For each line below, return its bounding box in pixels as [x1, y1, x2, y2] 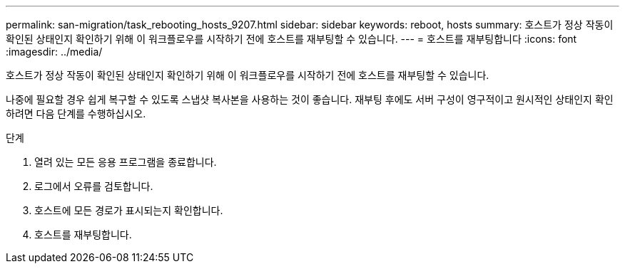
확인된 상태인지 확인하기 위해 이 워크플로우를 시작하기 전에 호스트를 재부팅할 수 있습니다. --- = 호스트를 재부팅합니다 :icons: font [6, 33, 577, 45]
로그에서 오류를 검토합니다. [34, 180, 153, 192]
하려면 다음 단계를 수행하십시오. [6, 107, 146, 120]
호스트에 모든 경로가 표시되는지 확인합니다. [34, 204, 223, 216]
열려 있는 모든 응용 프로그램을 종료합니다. [34, 156, 217, 168]
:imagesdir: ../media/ [6, 46, 103, 58]
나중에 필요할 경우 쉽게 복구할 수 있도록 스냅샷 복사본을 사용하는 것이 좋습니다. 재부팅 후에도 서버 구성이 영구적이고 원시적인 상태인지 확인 [6, 93, 614, 105]
